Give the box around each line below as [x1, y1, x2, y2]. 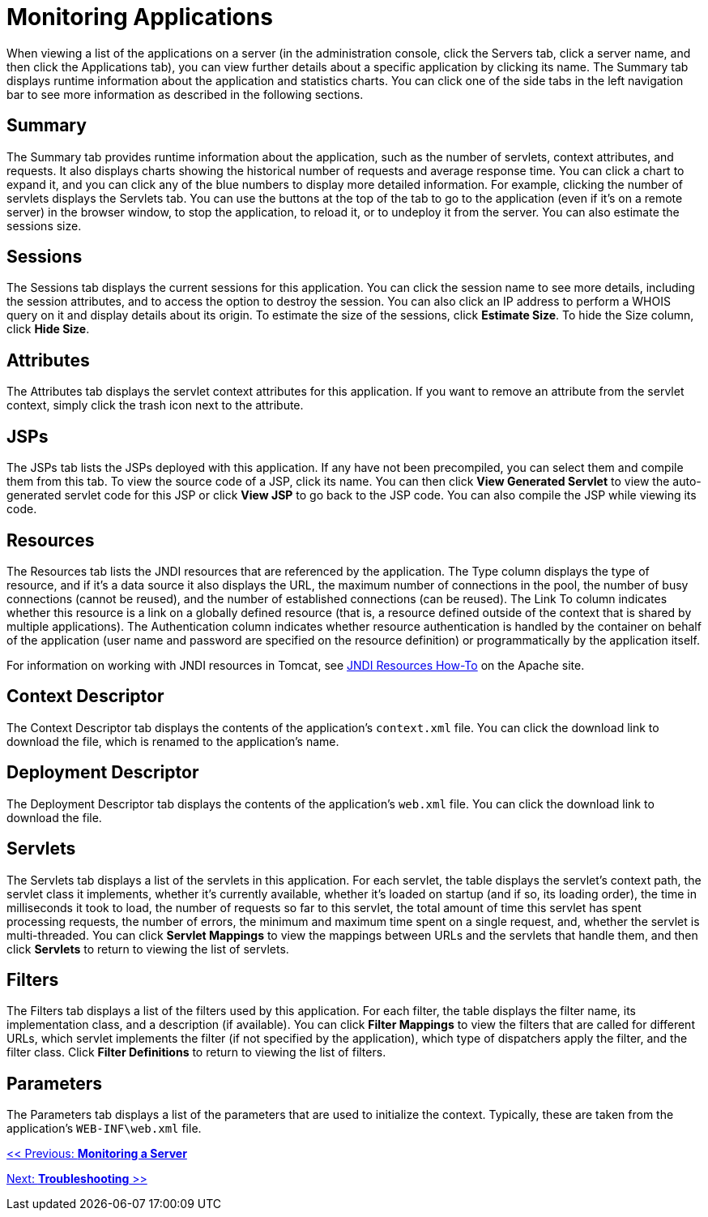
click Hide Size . [6, 322, 90, 336]
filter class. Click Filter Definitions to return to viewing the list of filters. [6, 1045, 386, 1060]
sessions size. [6, 218, 82, 233]
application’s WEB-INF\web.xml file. [6, 1121, 202, 1136]
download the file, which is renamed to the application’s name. [6, 734, 339, 748]
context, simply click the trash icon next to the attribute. [6, 398, 304, 413]
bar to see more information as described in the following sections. [6, 87, 364, 101]
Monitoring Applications [6, 3, 273, 31]
